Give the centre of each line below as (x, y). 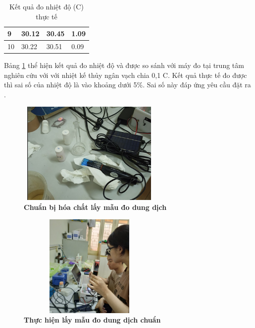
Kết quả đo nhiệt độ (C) (47, 6)
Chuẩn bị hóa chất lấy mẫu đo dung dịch (95, 207)
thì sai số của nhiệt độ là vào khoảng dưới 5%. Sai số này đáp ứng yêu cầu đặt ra (127, 85)
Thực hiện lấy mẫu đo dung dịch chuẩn (92, 320)
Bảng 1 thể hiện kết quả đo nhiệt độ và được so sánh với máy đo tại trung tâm (124, 65)
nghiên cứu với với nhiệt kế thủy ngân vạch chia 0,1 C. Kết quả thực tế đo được (126, 75)
